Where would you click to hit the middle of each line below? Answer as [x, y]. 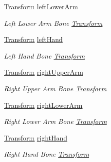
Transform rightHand [36, 137]
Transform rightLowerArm [43, 105]
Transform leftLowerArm [41, 6]
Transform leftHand [33, 39]
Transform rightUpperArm [44, 72]
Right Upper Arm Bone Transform [55, 88]
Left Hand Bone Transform [45, 55]
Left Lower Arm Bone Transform [53, 23]
